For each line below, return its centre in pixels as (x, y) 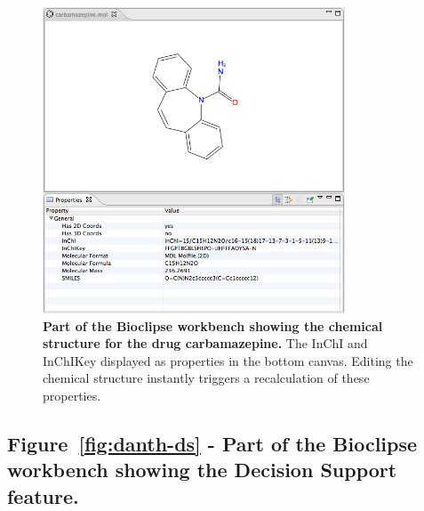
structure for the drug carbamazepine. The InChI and (205, 343)
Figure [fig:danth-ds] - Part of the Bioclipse (212, 444)
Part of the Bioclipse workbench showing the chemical (213, 325)
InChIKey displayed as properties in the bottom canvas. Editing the (228, 360)
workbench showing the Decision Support (202, 470)
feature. (43, 495)
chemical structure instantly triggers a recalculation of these (206, 378)
